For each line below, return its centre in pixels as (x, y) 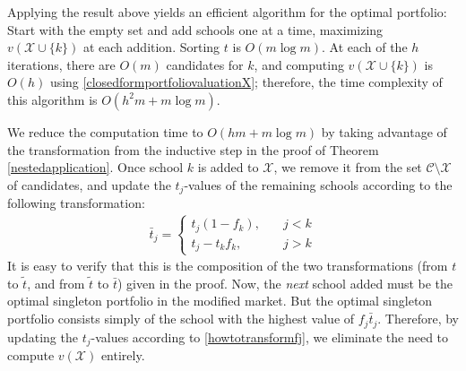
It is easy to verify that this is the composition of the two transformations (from (228, 266)
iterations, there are (61, 64)
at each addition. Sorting (151, 47)
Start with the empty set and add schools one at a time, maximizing (195, 29)
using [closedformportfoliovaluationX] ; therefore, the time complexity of (246, 82)
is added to (228, 167)
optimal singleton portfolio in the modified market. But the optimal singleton (220, 301)
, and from (56, 283)
